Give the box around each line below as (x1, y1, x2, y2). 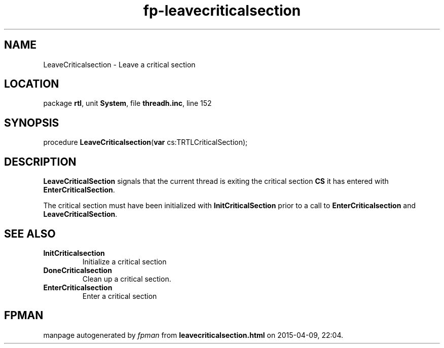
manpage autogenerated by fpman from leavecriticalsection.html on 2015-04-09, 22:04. (43, 330, 343, 339)
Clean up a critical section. (82, 274, 171, 283)
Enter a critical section (82, 291, 157, 300)
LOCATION (4, 78, 59, 91)
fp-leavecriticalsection (143, 2, 301, 19)
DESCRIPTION (4, 155, 77, 168)
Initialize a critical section (82, 257, 167, 266)
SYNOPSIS (4, 116, 59, 129)
